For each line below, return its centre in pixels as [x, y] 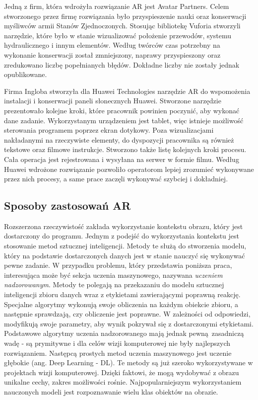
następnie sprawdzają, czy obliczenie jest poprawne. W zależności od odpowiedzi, [127, 314]
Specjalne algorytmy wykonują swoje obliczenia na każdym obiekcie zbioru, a [121, 304]
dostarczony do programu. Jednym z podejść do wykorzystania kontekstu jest [122, 236]
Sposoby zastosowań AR [67, 205]
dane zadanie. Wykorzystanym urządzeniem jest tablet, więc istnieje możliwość [124, 120]
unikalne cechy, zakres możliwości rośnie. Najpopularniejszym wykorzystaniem [123, 382]
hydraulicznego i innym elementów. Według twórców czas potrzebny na [112, 45]
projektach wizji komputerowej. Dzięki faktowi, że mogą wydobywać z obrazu [122, 372]
